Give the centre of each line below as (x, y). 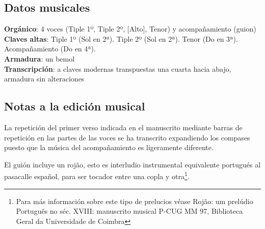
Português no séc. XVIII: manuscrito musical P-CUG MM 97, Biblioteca (129, 211)
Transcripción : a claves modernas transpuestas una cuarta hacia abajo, (118, 68)
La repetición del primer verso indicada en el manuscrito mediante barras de (123, 127)
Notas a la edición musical (75, 106)
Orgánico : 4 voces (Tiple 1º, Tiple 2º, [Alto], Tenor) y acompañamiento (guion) (130, 29)
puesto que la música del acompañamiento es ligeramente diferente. (109, 147)
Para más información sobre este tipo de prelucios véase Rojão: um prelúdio (135, 201)
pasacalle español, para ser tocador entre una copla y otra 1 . (97, 175)
